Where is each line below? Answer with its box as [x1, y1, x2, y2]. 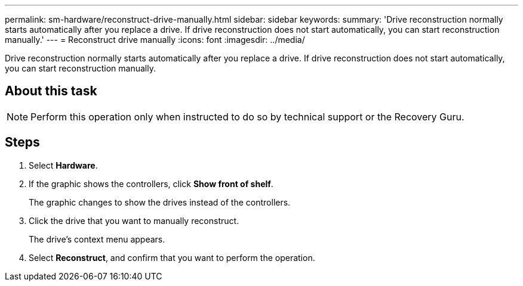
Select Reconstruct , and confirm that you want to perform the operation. [29, 252, 315, 263]
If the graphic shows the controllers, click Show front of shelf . [29, 178, 273, 189]
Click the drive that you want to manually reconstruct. [29, 215, 239, 226]
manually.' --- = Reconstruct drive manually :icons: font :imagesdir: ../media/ [5, 35, 305, 45]
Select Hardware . [29, 160, 98, 170]
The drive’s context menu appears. [29, 234, 165, 244]
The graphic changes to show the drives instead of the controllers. [29, 197, 291, 207]
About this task [5, 83, 97, 99]
